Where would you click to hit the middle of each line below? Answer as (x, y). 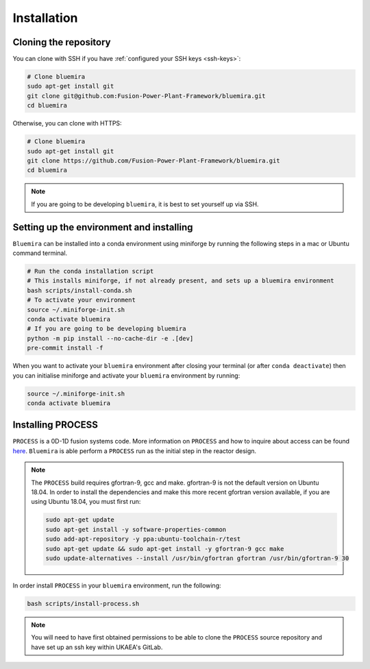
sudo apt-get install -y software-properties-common (136, 529)
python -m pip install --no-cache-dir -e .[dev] (110, 338)
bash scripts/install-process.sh (83, 604)
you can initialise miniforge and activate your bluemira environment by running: (126, 375)
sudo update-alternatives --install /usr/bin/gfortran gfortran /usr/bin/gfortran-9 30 (197, 558)
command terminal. (40, 253)
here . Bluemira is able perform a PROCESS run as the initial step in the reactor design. (135, 451)
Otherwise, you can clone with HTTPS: (67, 123)
